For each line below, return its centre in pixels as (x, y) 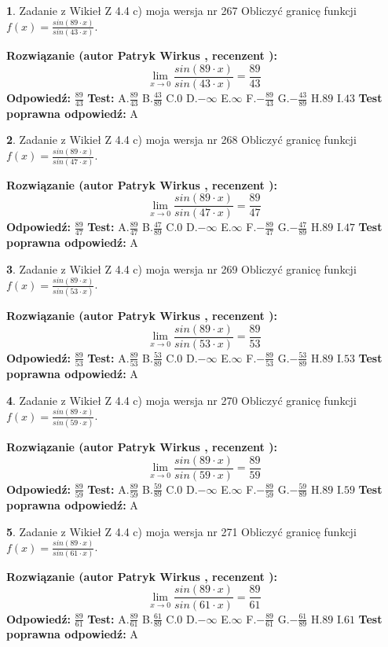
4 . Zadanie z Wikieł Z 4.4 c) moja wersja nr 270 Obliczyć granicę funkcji (181, 400)
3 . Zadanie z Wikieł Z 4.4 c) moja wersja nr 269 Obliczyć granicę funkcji (181, 268)
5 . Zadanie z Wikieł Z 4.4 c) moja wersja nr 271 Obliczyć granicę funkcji (181, 531)
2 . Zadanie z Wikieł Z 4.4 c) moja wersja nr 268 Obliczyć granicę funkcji (181, 140)
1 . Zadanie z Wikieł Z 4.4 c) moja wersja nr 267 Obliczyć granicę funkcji (181, 10)
